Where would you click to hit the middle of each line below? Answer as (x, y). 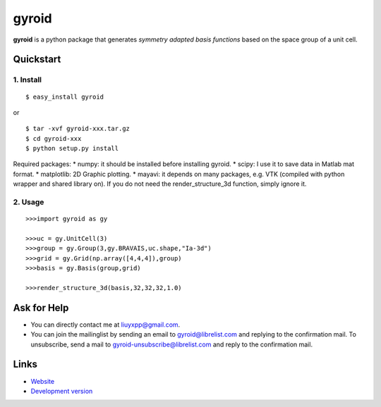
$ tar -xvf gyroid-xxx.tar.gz (78, 129)
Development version (62, 391)
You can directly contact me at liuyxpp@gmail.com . (105, 325)
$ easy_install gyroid (65, 96)
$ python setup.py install (72, 149)
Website (43, 381)
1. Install (28, 80)
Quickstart (37, 60)
